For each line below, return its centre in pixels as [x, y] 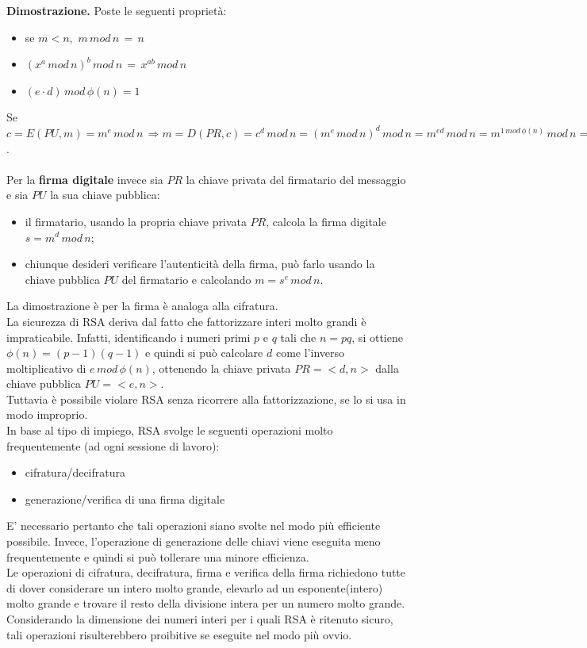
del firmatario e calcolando [186, 279]
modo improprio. [47, 414]
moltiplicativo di [46, 368]
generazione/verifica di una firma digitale [125, 498]
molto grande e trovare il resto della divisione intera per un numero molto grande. [206, 603]
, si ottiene [377, 337]
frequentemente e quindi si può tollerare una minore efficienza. [158, 556]
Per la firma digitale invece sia [85, 179]
